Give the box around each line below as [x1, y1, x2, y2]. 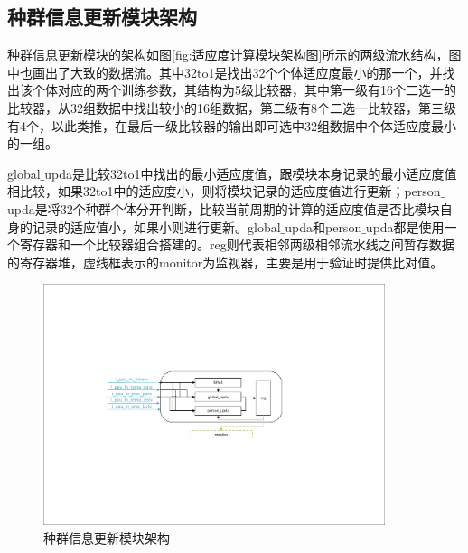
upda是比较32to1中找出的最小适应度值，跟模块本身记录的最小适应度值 [44, 164, 457, 183]
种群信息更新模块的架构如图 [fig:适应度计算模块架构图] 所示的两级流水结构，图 [7, 45, 462, 64]
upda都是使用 [365, 217, 445, 236]
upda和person [285, 217, 362, 236]
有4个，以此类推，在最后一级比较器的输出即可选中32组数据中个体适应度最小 [7, 116, 456, 135]
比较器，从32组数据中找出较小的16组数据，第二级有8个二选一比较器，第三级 [7, 98, 456, 117]
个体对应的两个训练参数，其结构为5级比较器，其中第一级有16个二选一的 [32, 80, 456, 99]
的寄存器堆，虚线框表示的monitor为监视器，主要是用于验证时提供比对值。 [7, 252, 444, 271]
